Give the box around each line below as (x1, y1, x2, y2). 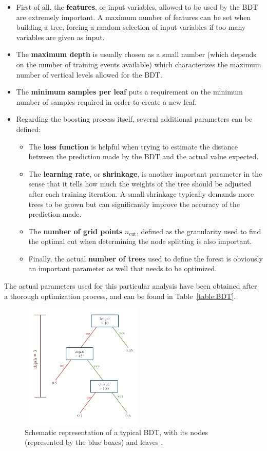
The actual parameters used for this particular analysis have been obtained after (4, 280, 257, 291)
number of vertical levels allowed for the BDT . (16, 69, 162, 80)
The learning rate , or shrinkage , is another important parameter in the (28, 168, 262, 179)
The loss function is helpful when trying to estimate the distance (28, 141, 238, 152)
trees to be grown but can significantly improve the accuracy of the (28, 198, 240, 209)
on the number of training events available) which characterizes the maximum (16, 59, 261, 69)
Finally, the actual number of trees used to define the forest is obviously (28, 253, 263, 264)
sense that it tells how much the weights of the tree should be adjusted (28, 178, 252, 189)
